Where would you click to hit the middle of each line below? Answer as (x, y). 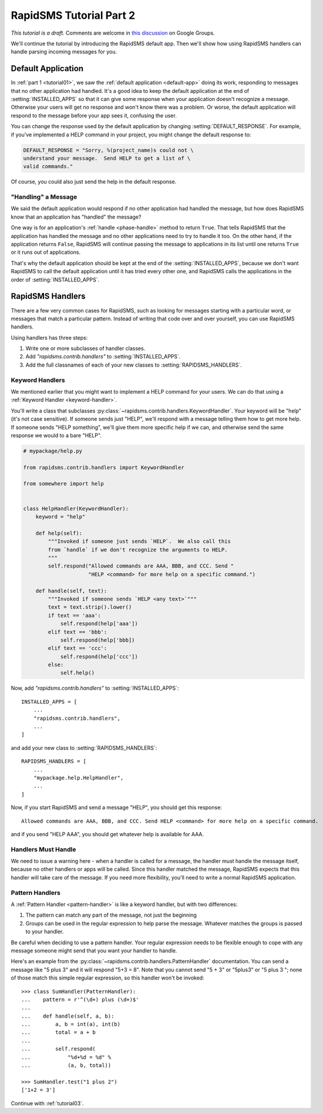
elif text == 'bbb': (78, 632)
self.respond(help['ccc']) (99, 656)
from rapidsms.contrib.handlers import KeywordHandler (104, 467)
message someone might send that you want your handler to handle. (94, 950)
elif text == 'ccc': (78, 648)
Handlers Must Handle (43, 849)
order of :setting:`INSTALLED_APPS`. (55, 280)
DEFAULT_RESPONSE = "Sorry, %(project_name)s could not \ (108, 150)
